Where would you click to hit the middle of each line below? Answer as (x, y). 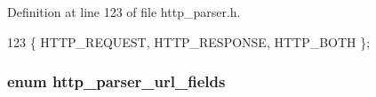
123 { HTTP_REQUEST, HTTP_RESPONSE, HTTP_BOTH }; (189, 41)
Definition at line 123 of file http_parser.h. (124, 12)
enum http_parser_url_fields (116, 81)
